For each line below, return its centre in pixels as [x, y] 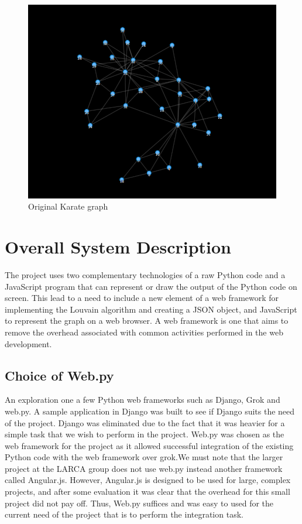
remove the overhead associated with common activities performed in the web [144, 332]
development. [28, 343]
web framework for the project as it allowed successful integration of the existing [149, 445]
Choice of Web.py [59, 375]
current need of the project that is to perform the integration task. [124, 514]
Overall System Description [118, 247]
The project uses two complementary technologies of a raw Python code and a [145, 274]
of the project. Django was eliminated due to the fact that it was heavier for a [145, 422]
